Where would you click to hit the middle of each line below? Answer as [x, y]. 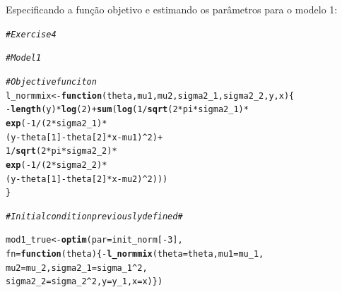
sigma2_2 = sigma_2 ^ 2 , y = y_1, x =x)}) [84, 282]
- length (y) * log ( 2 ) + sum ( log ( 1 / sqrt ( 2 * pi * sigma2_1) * [127, 110]
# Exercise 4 [31, 34]
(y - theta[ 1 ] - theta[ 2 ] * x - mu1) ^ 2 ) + [84, 137]
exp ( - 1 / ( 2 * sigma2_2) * [57, 165]
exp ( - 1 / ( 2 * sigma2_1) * [57, 123]
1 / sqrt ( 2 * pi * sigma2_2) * [61, 151]
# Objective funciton [51, 81]
